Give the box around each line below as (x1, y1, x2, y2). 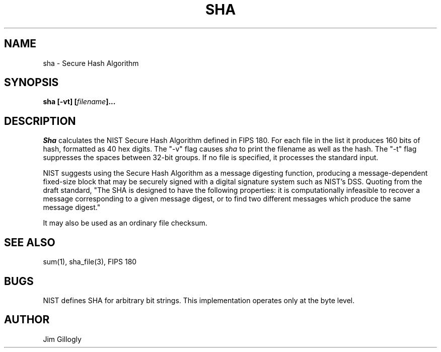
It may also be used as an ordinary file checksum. (43, 219, 207, 228)
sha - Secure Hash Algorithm (43, 58, 139, 67)
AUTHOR (4, 313, 50, 326)
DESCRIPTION (4, 114, 76, 127)
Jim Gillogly (43, 334, 82, 343)
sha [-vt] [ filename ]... (43, 97, 116, 106)
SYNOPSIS (4, 76, 59, 89)
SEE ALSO (4, 236, 55, 249)
